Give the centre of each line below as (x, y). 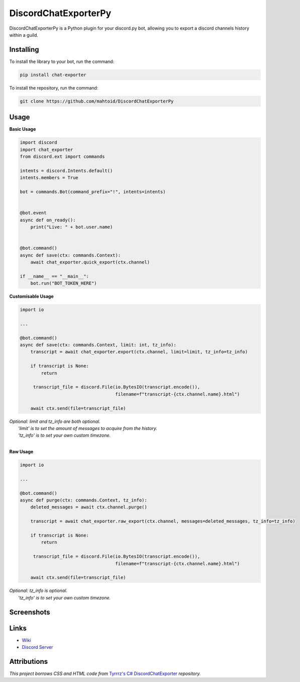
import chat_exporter (46, 149)
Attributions (29, 661)
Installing (24, 50)
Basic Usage (23, 129)
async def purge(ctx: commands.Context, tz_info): (84, 500)
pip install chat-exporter (53, 75)
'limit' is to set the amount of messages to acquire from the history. (88, 428)
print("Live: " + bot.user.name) (72, 227)
